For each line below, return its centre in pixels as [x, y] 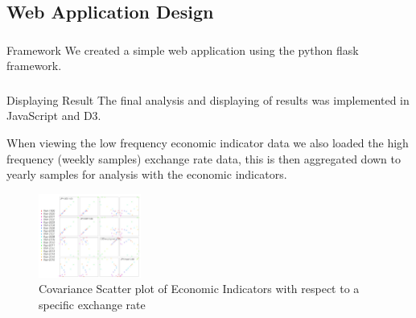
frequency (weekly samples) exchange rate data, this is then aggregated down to [204, 158]
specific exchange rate [92, 304]
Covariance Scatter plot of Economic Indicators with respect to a [199, 289]
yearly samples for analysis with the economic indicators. [147, 174]
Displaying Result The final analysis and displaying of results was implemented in [208, 99]
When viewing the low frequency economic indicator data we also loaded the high [208, 142]
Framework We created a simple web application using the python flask [183, 50]
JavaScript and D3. [54, 116]
